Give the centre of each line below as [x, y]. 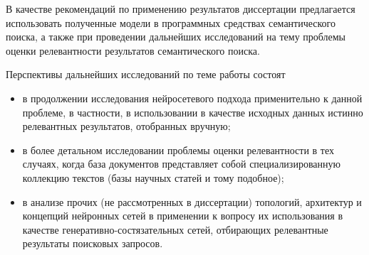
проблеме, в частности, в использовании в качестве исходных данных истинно [193, 112]
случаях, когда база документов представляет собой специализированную [181, 164]
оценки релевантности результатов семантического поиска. [133, 50]
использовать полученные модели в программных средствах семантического [171, 22]
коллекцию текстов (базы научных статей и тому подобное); [153, 177]
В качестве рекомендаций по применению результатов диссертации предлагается [181, 9]
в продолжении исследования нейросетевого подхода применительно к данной [192, 98]
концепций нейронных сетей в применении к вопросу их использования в [183, 216]
